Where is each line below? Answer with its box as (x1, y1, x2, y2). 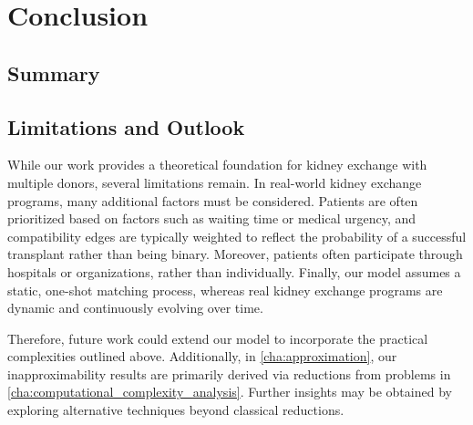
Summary (7, 58, 100, 87)
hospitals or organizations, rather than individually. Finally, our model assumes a (7, 262, 461, 281)
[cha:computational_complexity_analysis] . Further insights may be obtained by (7, 382, 452, 401)
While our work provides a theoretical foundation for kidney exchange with (7, 155, 427, 174)
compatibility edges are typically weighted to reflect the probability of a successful (7, 226, 467, 245)
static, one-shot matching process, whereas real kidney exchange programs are (7, 280, 443, 299)
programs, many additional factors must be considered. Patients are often (7, 191, 418, 210)
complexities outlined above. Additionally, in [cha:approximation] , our (7, 347, 397, 366)
